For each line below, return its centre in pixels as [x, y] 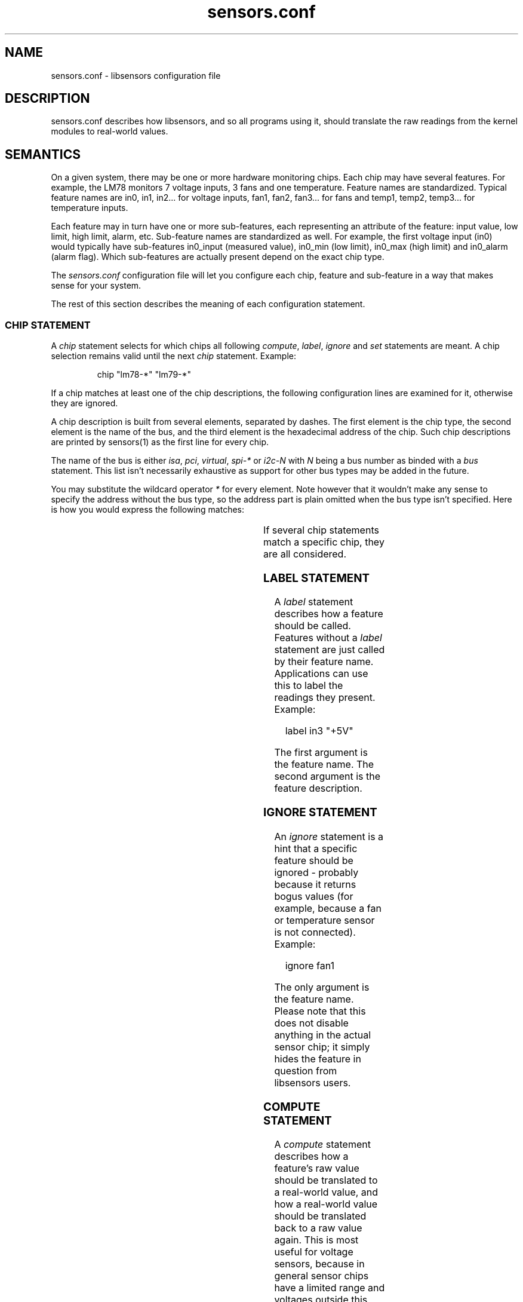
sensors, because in [319, 1264]
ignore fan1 [310, 965]
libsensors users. [313, 1082]
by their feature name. [324, 662]
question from [306, 1070]
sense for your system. [96, 286]
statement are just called [330, 650]
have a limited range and [330, 1288]
